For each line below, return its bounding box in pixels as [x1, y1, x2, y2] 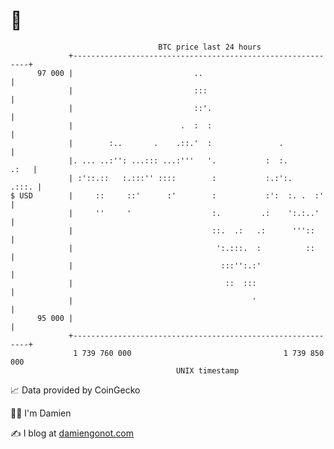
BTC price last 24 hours [158, 42, 262, 52]
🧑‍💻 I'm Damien [10, 407, 72, 419]
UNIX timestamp [175, 365, 240, 376]
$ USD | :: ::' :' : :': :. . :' [10, 190, 325, 201]
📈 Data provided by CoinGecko [10, 384, 141, 396]
